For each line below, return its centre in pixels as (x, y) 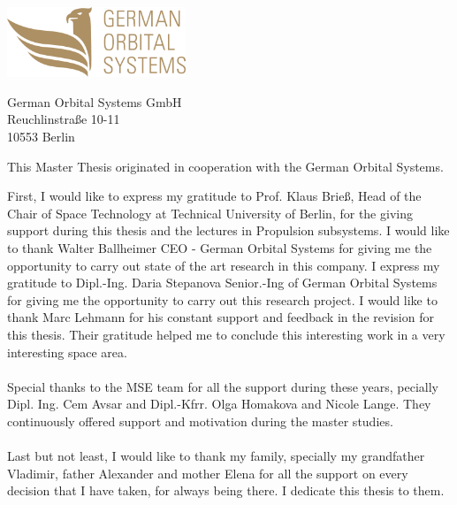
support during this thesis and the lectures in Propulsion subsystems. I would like (228, 230)
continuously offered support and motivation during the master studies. (200, 421)
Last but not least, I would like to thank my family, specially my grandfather (216, 456)
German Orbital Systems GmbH (95, 101)
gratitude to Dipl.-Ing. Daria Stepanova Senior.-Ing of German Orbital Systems (222, 283)
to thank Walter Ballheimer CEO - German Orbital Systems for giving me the (220, 248)
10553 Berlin (41, 137)
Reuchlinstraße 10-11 (64, 119)
